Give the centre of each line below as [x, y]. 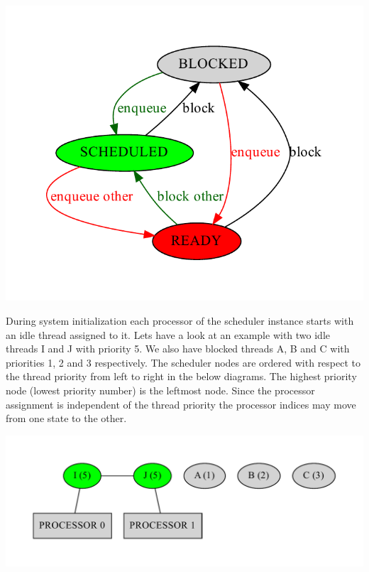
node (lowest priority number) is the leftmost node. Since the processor [160, 390]
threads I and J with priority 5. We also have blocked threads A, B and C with [178, 349]
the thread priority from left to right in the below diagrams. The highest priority [181, 376]
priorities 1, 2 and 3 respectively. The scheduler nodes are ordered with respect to [183, 362]
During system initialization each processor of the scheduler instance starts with [180, 321]
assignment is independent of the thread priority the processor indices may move [181, 404]
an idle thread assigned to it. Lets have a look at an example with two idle [168, 334]
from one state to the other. [66, 418]
